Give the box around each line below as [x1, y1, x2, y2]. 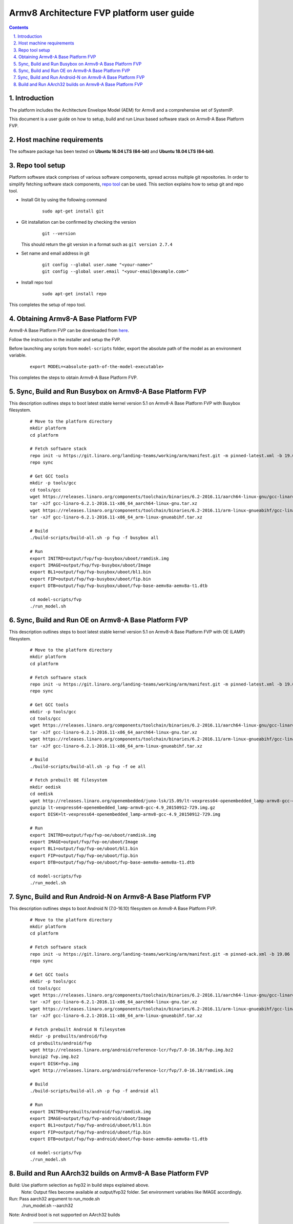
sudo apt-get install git [42, 208, 105, 214]
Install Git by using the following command [21, 197, 107, 203]
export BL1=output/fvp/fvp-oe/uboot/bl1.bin [30, 846, 139, 851]
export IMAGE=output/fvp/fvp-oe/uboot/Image [30, 839, 139, 845]
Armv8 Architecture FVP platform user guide [9, 7, 195, 18]
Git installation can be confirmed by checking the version [21, 219, 136, 225]
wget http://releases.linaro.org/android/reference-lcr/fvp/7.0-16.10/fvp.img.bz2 [30, 1047, 233, 1053]
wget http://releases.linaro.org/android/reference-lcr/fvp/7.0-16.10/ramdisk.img [30, 1068, 233, 1073]
